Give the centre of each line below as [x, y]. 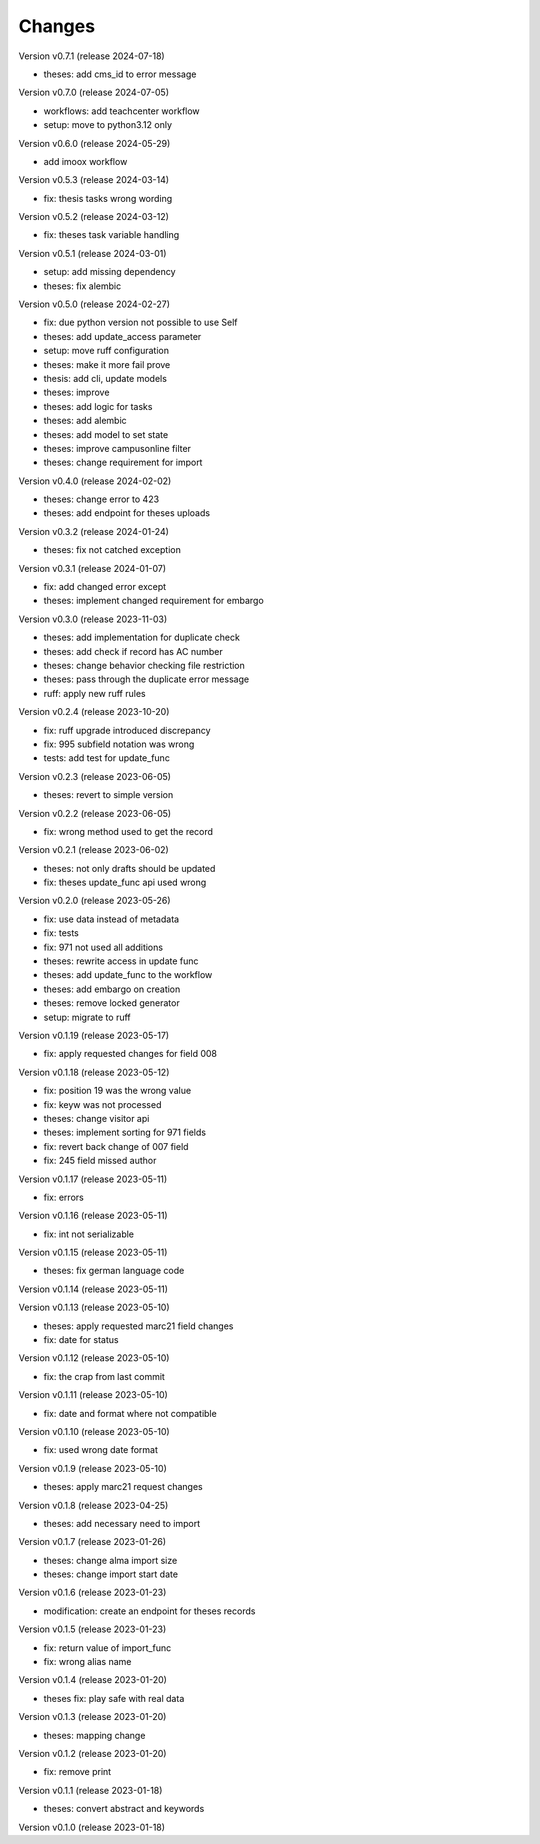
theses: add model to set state [106, 434]
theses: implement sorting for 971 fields [125, 1132]
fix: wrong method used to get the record [128, 831]
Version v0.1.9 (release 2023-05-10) [92, 1468]
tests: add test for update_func [106, 758]
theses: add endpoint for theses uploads [126, 513]
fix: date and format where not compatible [130, 1413]
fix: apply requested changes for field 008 [130, 1054]
